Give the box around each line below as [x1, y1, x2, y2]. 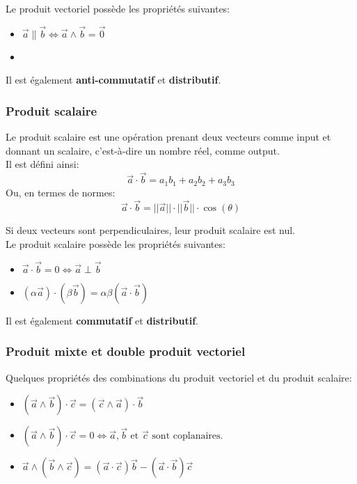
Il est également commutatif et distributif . [6, 313, 198, 327]
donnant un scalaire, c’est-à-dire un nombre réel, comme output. [6, 143, 280, 157]
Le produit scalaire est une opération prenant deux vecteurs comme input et [6, 130, 331, 144]
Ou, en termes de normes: [6, 185, 116, 199]
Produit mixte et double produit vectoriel [6, 343, 246, 360]
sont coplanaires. [152, 431, 223, 442]
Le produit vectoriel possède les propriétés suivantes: [6, 1, 230, 15]
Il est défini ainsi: [6, 157, 79, 171]
